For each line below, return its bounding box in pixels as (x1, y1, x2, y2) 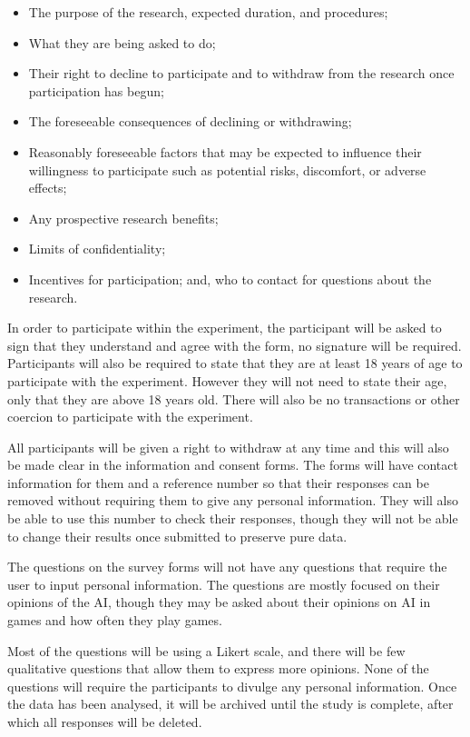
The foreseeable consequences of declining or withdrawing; (28, 112, 352, 131)
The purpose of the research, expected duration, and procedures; (28, 3, 388, 21)
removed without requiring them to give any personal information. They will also (7, 491, 458, 510)
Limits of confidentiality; (28, 239, 166, 258)
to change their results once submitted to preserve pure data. (7, 526, 348, 545)
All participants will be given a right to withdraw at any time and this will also (7, 437, 449, 456)
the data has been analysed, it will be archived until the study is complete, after (7, 694, 454, 713)
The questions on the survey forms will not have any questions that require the (7, 557, 447, 576)
